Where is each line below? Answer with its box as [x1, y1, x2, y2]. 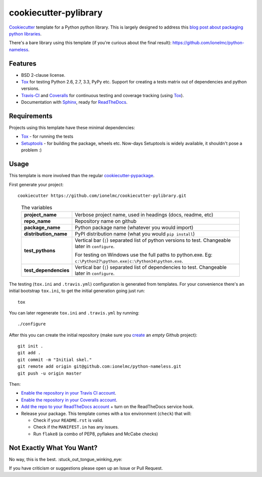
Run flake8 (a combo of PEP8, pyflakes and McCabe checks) [33, 431, 158, 437]
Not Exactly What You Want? [9, 444, 98, 452]
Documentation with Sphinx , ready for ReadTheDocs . [21, 99, 128, 105]
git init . [17, 344, 44, 349]
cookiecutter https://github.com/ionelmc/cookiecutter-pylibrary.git [17, 193, 187, 198]
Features [9, 59, 36, 67]
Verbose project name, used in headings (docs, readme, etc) [74, 211, 213, 218]
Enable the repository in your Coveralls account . [21, 397, 117, 403]
